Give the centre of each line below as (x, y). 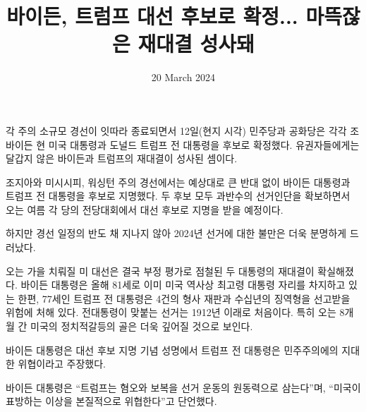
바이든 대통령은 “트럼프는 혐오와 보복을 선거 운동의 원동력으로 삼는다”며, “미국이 (183, 387)
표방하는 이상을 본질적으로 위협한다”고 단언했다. (111, 401)
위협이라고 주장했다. (62, 364)
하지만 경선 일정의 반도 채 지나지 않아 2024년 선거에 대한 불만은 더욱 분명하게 (176, 233)
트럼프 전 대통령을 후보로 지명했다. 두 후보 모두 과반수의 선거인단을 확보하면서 (178, 196)
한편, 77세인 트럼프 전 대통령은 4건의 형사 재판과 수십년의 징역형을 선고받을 (184, 298)
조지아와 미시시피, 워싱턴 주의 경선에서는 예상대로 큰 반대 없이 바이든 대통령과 (178, 182)
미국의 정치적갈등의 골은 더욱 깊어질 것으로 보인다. (142, 326)
